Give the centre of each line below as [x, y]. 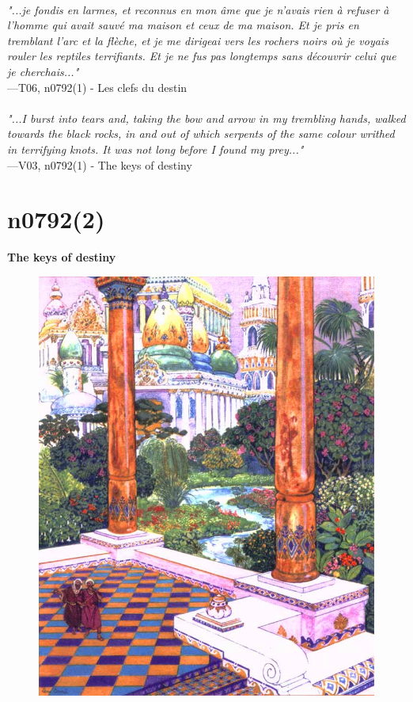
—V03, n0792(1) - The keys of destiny [100, 164]
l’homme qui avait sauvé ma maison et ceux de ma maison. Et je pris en [183, 25]
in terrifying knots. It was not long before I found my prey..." [155, 149]
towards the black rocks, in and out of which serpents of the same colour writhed [201, 134]
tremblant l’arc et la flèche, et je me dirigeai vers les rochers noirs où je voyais [198, 40]
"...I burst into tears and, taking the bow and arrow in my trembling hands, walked [206, 118]
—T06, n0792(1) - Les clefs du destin [97, 87]
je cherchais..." [43, 71]
